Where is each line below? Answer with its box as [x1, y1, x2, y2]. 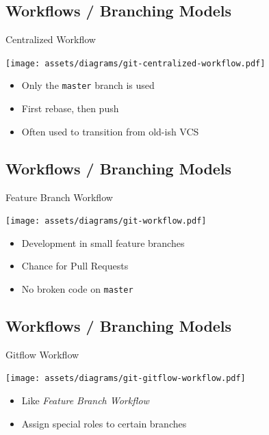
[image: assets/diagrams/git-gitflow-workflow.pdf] [5, 373, 246, 384]
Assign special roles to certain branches [21, 416, 187, 430]
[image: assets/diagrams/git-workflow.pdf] [5, 216, 207, 226]
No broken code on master [21, 281, 133, 295]
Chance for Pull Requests [21, 259, 129, 273]
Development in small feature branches [21, 235, 185, 250]
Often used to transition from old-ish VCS [21, 124, 199, 138]
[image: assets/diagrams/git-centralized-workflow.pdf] [5, 58, 266, 68]
